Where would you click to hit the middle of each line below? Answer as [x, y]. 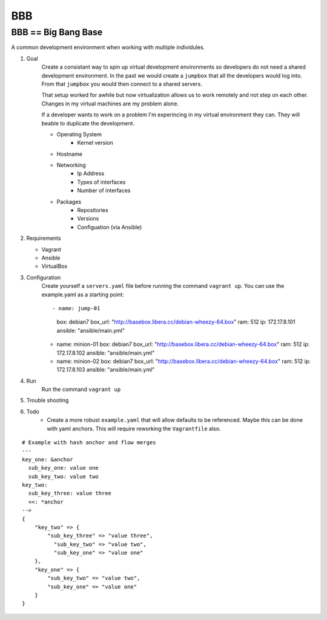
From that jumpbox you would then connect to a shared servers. [122, 84]
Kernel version [95, 143]
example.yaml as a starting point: [83, 295]
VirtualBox [54, 266]
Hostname [70, 154]
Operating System [79, 134]
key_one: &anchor [48, 459]
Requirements [44, 238]
